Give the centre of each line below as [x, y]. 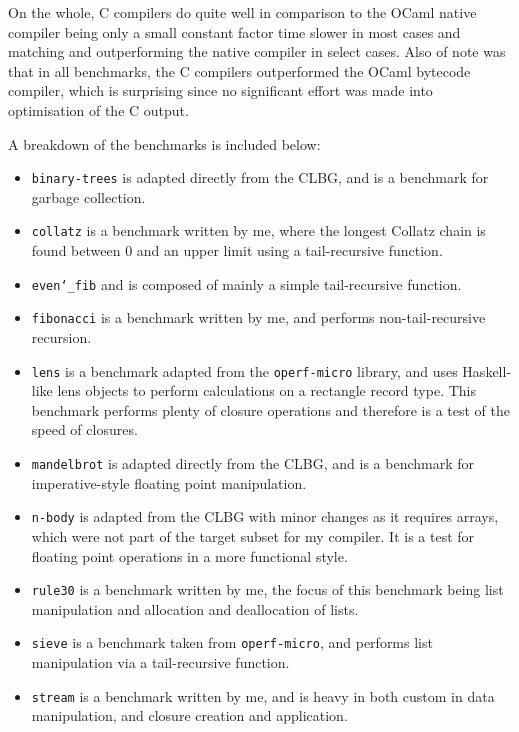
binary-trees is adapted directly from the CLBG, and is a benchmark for [260, 177]
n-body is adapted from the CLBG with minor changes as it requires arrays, [265, 516]
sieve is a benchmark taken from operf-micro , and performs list [232, 642]
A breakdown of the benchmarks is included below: [164, 143]
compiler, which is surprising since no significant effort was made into [220, 90]
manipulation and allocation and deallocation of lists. [195, 608]
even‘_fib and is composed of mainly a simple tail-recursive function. [246, 283]
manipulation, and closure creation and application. [189, 715]
